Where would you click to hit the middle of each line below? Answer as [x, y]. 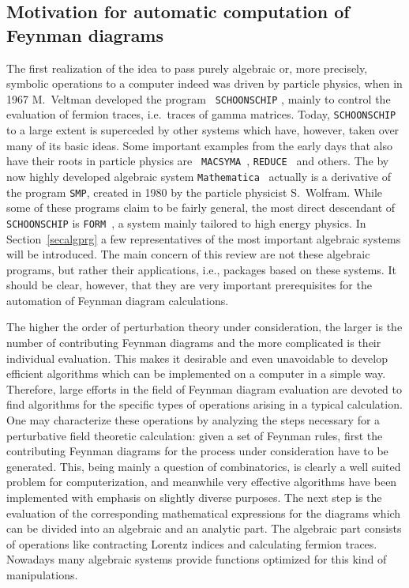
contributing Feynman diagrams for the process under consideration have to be [197, 451]
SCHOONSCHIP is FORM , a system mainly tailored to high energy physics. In [186, 222]
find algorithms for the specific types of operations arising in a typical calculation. [204, 404]
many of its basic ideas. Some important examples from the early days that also [199, 145]
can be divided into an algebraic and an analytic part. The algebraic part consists [204, 528]
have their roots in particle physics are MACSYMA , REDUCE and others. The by [198, 161]
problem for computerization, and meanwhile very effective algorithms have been [202, 482]
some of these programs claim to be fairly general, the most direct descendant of [201, 207]
